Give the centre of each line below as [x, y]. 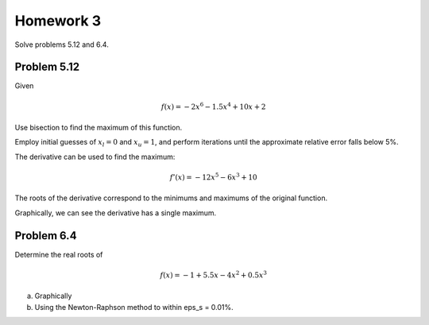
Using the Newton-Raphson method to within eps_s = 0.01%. [134, 307]
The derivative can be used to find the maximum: [95, 157]
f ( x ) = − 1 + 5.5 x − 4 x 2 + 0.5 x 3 [214, 275]
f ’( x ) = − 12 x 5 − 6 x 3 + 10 [213, 177]
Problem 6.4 [46, 236]
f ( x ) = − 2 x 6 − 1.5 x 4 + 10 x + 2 [213, 106]
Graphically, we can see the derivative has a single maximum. [116, 213]
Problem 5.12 [47, 67]
